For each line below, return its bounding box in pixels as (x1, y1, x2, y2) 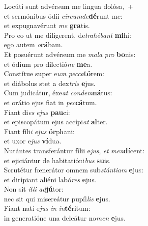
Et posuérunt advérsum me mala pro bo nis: (4, 49, 136, 59)
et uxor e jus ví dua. (4, 136, 61, 146)
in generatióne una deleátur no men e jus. (4, 213, 125, 223)
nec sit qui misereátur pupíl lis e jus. (4, 193, 110, 203)
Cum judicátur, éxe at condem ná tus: (4, 87, 112, 98)
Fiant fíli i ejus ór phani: (4, 126, 75, 136)
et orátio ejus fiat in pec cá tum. (4, 97, 97, 107)
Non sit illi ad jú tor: (4, 184, 63, 194)
